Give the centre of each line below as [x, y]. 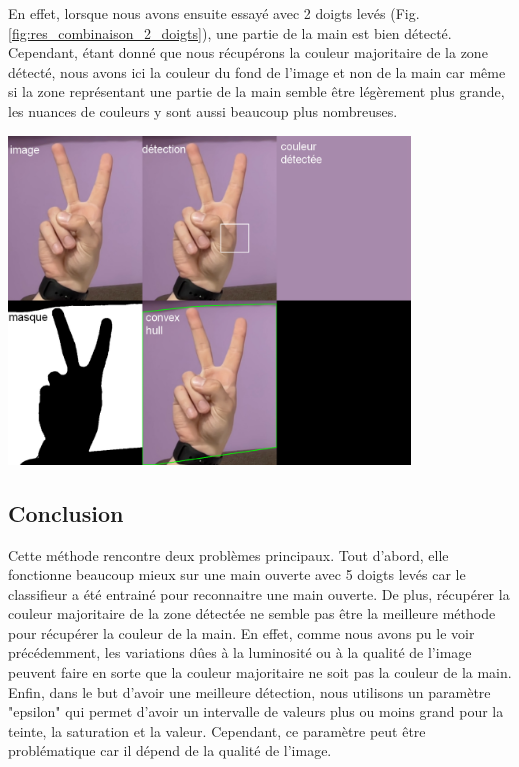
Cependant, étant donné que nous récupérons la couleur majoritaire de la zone [248, 52]
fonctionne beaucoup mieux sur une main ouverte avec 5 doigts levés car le [237, 574]
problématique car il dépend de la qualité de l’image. [170, 750]
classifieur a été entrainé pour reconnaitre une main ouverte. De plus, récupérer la [259, 593]
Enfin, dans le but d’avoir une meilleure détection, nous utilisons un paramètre [249, 691]
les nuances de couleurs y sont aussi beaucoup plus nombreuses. [203, 110]
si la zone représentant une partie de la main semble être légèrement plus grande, [256, 91]
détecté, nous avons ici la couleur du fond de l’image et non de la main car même [257, 71]
